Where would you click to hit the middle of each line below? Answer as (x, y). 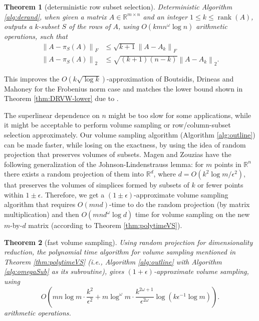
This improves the (32, 78)
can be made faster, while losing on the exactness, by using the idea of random (125, 144)
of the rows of (89, 26)
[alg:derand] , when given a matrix (55, 16)
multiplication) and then (42, 214)
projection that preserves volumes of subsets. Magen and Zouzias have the (118, 154)
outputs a (18, 26)
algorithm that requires (40, 204)
